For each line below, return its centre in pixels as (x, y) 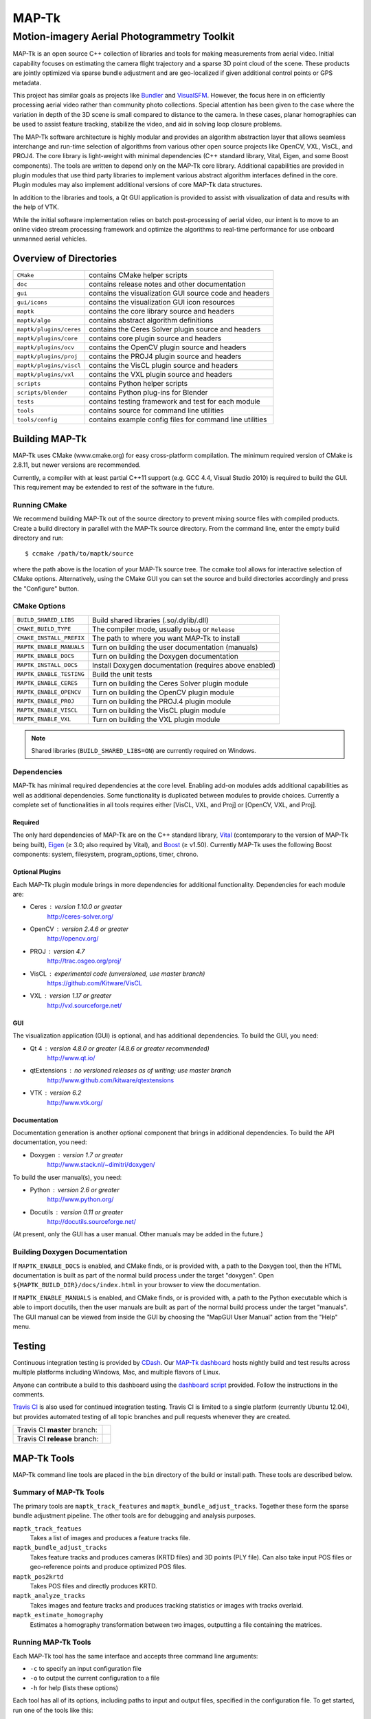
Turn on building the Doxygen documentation (165, 656)
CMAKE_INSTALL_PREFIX (51, 638)
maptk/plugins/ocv (46, 347)
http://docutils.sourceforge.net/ (92, 1222)
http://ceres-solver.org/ (80, 916)
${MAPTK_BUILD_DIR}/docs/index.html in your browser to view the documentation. (137, 1285)
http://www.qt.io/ (71, 1058)
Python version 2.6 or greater (75, 1190)
